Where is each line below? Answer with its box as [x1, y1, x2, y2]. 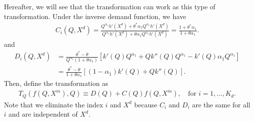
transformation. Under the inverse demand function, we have [4, 11, 186, 21]
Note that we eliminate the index [4, 99, 103, 109]
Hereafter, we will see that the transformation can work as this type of [4, 1, 216, 11]
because [134, 99, 158, 109]
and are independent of [8, 109, 78, 119]
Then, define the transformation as [4, 78, 108, 88]
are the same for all [192, 99, 251, 109]
